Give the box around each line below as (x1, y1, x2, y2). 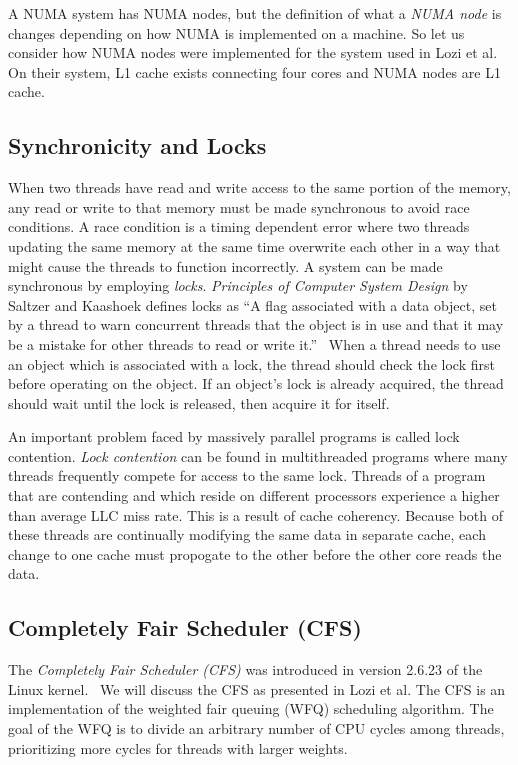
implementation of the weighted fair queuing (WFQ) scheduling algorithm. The (8, 698, 494, 719)
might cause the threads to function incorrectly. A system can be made (8, 255, 443, 276)
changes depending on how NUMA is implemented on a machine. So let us (8, 22, 465, 43)
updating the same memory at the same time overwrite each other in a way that (8, 235, 501, 256)
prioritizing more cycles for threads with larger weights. (8, 737, 348, 758)
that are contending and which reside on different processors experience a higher (8, 485, 500, 506)
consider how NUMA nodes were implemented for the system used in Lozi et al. (8, 42, 498, 63)
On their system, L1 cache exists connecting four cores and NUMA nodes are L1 (8, 61, 501, 82)
